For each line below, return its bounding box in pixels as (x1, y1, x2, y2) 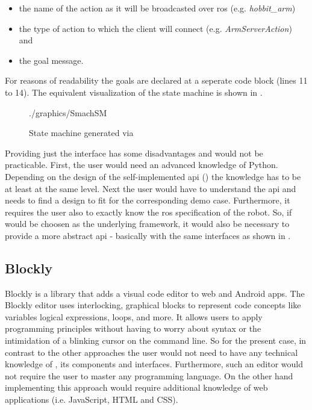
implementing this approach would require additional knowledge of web (5, 381, 268, 394)
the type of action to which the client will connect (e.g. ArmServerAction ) (19, 22, 292, 34)
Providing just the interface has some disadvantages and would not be (5, 146, 263, 159)
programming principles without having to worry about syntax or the (5, 322, 261, 335)
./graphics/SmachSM (29, 106, 107, 119)
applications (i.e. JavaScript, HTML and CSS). (5, 393, 178, 406)
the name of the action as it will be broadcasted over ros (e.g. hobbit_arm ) (19, 2, 296, 14)
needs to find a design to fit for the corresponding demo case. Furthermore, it (5, 194, 290, 207)
